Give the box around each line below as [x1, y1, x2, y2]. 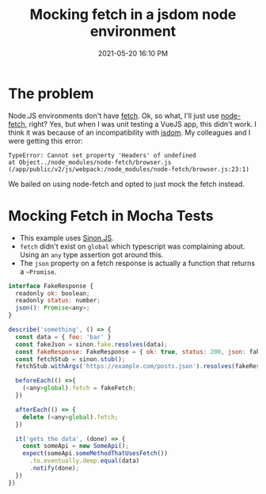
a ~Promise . [19, 267, 57, 276]
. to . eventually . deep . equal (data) [28, 457, 140, 465]
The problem [8, 85, 94, 102]
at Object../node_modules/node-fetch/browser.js [8, 158, 172, 166]
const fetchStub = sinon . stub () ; [15, 355, 126, 363]
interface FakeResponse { [8, 282, 93, 290]
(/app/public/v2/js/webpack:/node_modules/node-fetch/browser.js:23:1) [8, 165, 249, 173]
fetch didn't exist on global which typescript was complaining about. [19, 241, 245, 251]
